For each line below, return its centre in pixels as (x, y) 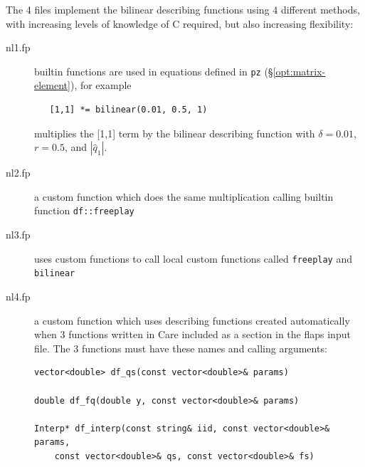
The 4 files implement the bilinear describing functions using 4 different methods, (183, 9)
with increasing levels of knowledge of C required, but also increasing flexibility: (180, 23)
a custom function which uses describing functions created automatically (192, 320)
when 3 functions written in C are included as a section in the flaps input (192, 334)
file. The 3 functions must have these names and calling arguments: (181, 348)
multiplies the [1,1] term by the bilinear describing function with (175, 133)
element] (52, 85)
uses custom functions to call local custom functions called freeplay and (194, 258)
